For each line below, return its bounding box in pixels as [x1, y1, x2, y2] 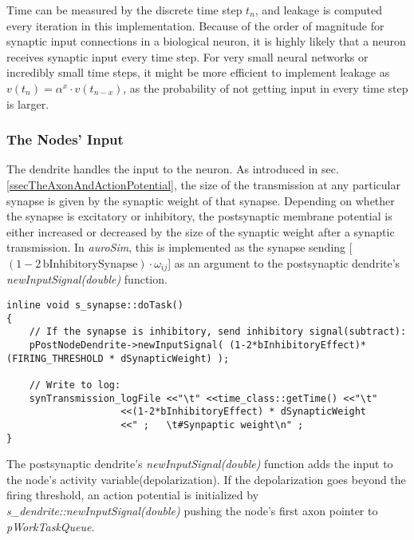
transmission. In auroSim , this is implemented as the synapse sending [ [6, 239, 353, 256]
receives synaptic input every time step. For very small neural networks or [6, 48, 369, 65]
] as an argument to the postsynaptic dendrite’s [168, 254, 400, 271]
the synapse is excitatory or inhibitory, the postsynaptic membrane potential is [6, 208, 392, 224]
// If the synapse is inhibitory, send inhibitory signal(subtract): [29, 326, 407, 338]
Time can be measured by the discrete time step [6, 2, 242, 18]
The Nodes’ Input [6, 129, 124, 149]
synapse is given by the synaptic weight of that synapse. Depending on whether [6, 192, 395, 208]
